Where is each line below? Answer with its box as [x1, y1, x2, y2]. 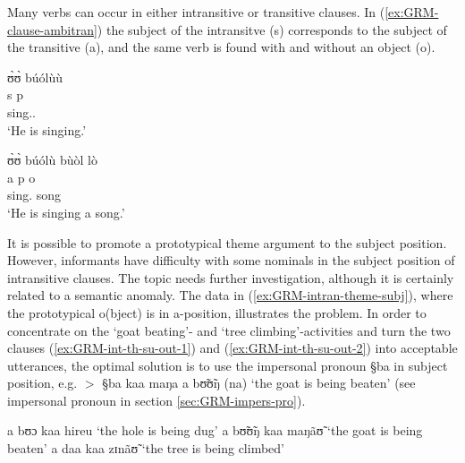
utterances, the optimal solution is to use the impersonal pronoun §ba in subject [7, 356, 448, 374]
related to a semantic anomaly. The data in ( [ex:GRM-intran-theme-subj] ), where [7, 286, 453, 304]
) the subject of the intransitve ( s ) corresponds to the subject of [97, 20, 447, 39]
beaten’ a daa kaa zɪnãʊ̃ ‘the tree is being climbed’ [7, 439, 284, 458]
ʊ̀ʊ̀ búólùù [7, 67, 63, 86]
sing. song [7, 185, 62, 204]
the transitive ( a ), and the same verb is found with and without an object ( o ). [7, 38, 435, 56]
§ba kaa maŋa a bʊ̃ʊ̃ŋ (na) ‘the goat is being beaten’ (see [102, 373, 416, 392]
